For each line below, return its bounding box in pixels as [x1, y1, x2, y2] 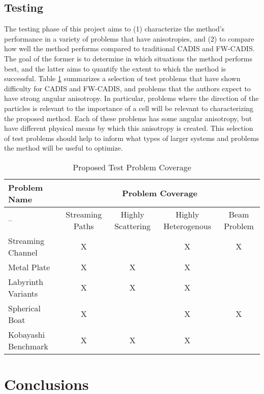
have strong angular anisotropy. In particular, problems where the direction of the [4, 93, 259, 103]
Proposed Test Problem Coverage [73, 161, 191, 173]
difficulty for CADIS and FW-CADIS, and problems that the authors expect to [4, 83, 251, 93]
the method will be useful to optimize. [4, 142, 123, 153]
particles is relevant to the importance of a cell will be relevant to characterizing [4, 102, 254, 113]
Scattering [114, 220, 151, 232]
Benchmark [8, 340, 48, 352]
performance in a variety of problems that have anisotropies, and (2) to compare [4, 33, 254, 44]
